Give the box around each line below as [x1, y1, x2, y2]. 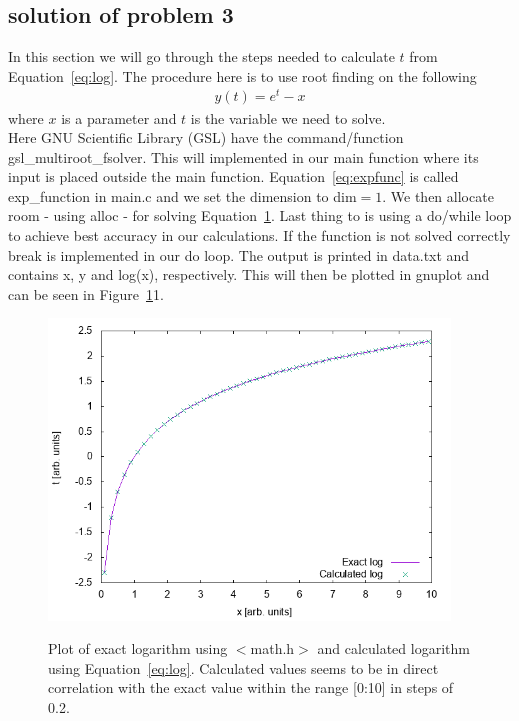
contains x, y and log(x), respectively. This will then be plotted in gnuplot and [8, 264, 490, 285]
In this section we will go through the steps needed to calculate [8, 46, 395, 67]
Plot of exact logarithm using [48, 638, 228, 659]
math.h [250, 638, 295, 659]
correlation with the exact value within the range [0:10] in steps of [48, 677, 454, 698]
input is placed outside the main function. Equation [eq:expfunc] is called [8, 166, 459, 187]
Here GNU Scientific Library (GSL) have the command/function [8, 127, 404, 148]
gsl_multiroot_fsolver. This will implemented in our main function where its [8, 146, 479, 167]
